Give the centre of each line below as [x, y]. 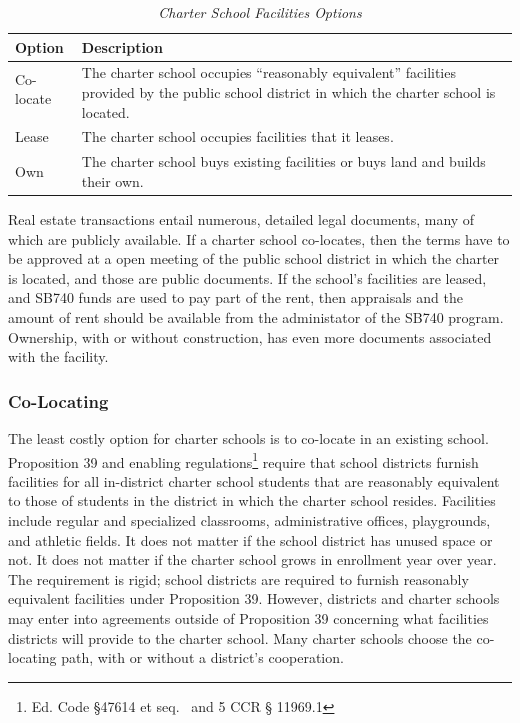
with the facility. [58, 356]
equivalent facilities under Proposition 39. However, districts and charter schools [254, 598]
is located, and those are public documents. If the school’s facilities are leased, [247, 277]
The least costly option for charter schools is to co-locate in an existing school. [248, 437]
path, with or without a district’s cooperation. [202, 657]
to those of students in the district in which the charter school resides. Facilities [252, 500]
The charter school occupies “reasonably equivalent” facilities [268, 72]
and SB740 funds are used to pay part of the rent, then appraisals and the [235, 297]
